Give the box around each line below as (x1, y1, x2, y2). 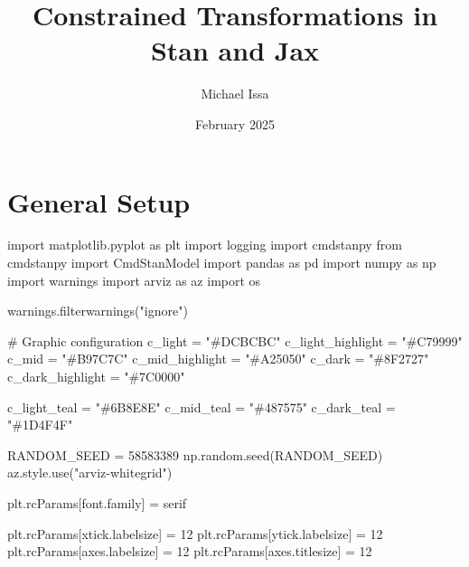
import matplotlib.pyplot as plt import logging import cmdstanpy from (7, 235, 402, 254)
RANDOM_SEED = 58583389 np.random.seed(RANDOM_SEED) (7, 445, 383, 464)
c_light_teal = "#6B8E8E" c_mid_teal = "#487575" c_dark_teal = (7, 397, 396, 416)
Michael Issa (201, 84, 269, 103)
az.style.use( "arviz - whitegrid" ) (7, 463, 173, 482)
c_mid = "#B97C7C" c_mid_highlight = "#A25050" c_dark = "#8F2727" (7, 349, 429, 368)
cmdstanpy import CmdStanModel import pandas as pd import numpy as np (7, 253, 436, 272)
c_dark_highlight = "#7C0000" (7, 367, 185, 385)
